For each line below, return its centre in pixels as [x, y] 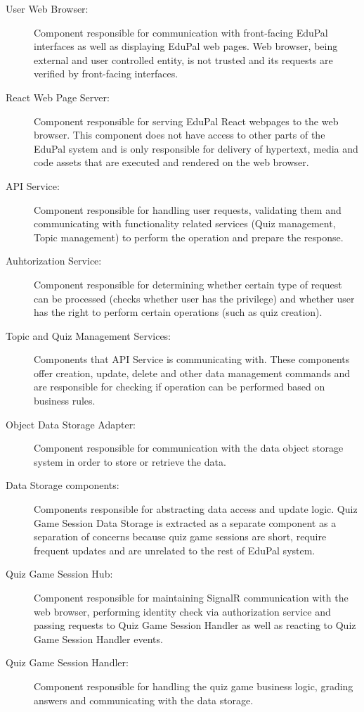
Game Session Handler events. [98, 638]
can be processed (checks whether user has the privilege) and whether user [194, 298]
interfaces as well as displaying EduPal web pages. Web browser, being [186, 46]
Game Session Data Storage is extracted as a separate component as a [185, 522]
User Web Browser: [47, 8]
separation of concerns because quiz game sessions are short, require [180, 536]
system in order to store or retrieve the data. [130, 461]
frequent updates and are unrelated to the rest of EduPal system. [175, 550]
